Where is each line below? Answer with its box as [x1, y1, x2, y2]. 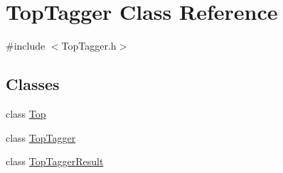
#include [6, 38, 46, 53]
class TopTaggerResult [6, 154, 104, 169]
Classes [6, 73, 60, 95]
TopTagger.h [61, 38, 117, 53]
